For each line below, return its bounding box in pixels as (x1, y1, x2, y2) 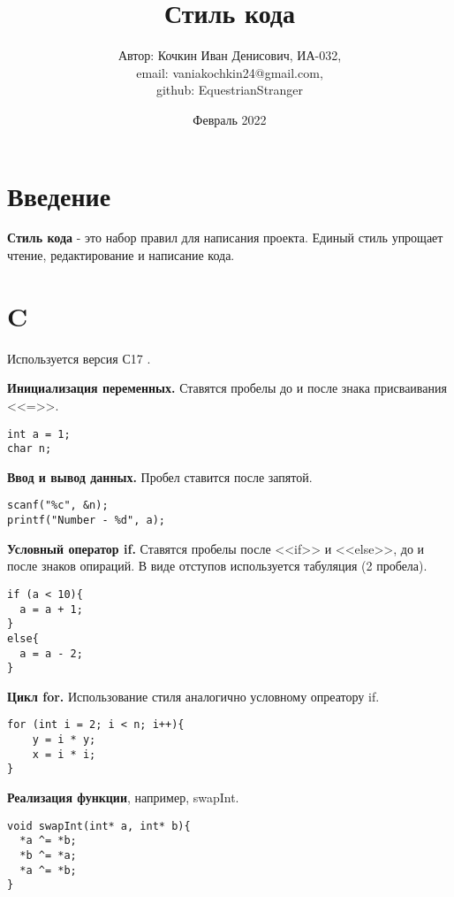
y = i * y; (32, 733, 96, 747)
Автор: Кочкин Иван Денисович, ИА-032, (117, 46, 342, 65)
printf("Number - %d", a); (7, 514, 165, 527)
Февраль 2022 (193, 110, 267, 128)
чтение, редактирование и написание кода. (7, 246, 235, 264)
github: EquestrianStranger (155, 80, 304, 99)
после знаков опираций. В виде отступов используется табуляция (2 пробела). (7, 556, 428, 575)
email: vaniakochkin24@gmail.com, (136, 63, 323, 81)
